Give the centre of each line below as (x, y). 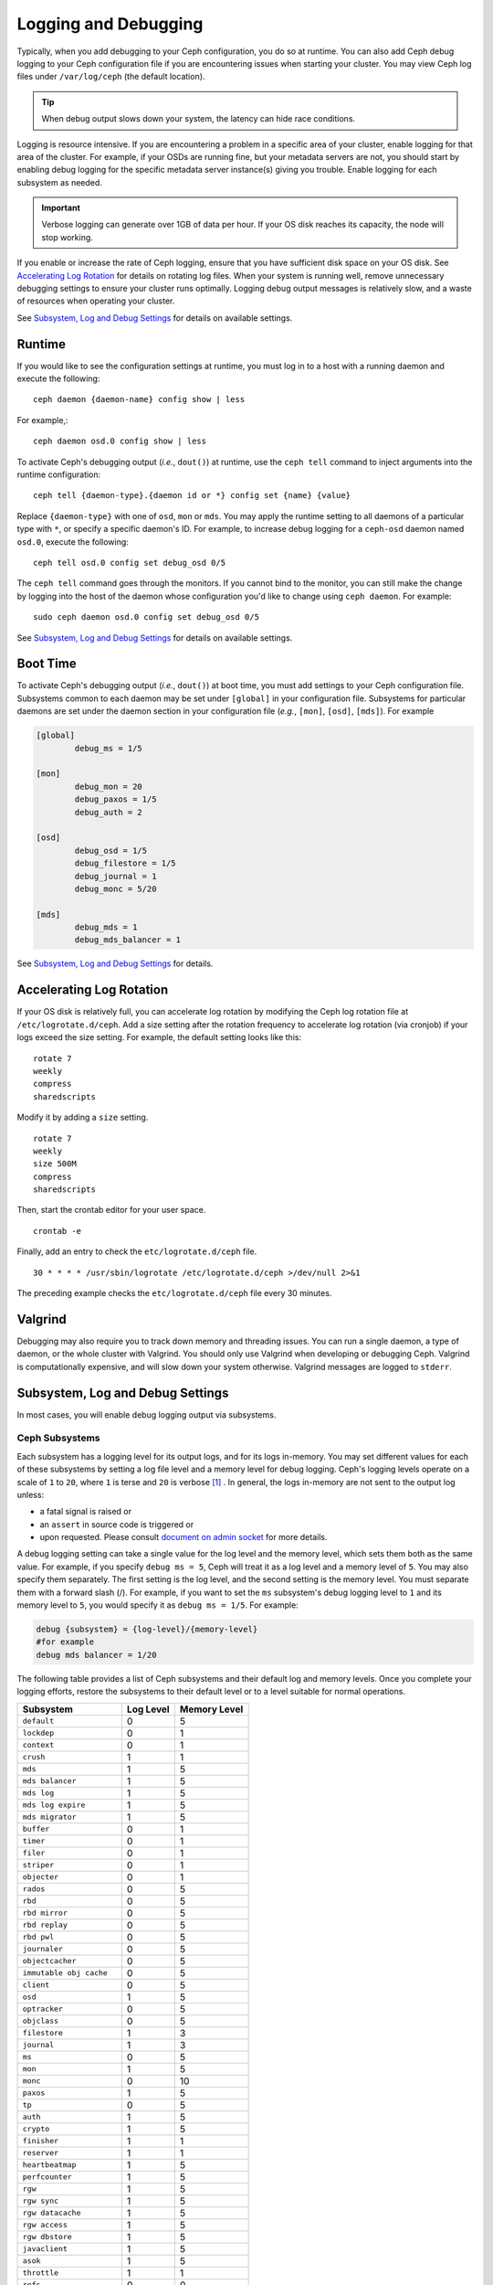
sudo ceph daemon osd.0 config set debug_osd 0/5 (147, 617)
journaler (43, 1949)
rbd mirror (45, 1913)
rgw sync (41, 2201)
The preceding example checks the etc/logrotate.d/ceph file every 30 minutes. (174, 1293)
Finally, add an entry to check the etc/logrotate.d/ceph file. (137, 1251)
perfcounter (47, 2177)
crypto (36, 2129)
